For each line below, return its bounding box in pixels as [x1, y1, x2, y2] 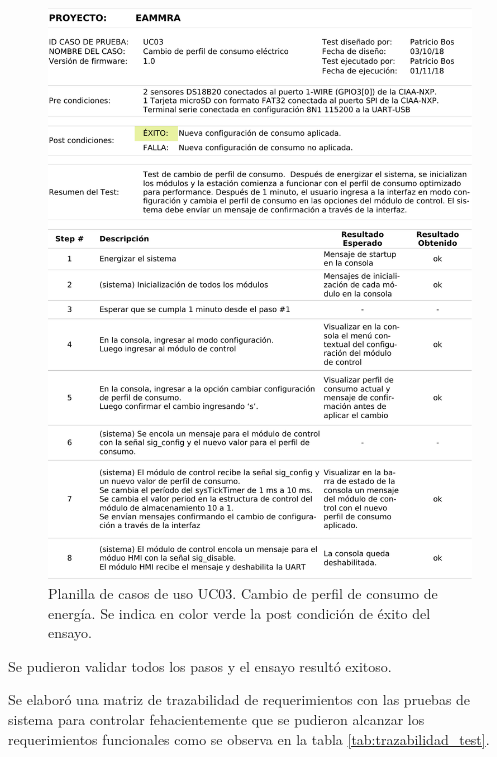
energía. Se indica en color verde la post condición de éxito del [48, 602, 431, 623]
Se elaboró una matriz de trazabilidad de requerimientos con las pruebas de [8, 689, 471, 710]
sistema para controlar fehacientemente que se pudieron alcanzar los [8, 709, 425, 730]
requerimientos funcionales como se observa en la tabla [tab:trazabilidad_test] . [8, 728, 490, 749]
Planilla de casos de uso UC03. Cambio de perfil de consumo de [48, 583, 438, 604]
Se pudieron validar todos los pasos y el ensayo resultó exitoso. [8, 655, 392, 676]
